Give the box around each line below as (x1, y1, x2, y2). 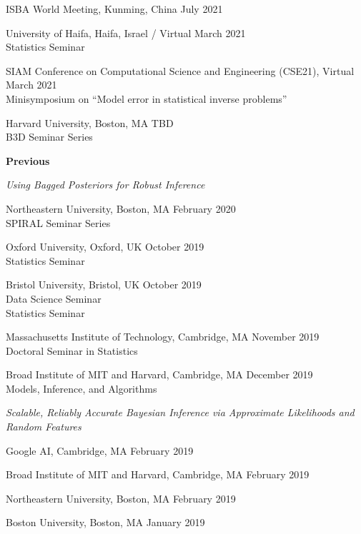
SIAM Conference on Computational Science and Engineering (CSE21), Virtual (6, 63, 355, 78)
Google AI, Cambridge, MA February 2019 (6, 443, 194, 458)
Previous (6, 153, 50, 168)
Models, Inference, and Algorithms (6, 381, 157, 396)
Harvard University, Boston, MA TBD (6, 115, 174, 130)
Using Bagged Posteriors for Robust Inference (6, 177, 205, 192)
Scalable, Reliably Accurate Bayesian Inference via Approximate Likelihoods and (6, 405, 355, 420)
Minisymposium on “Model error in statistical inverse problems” (6, 91, 287, 106)
